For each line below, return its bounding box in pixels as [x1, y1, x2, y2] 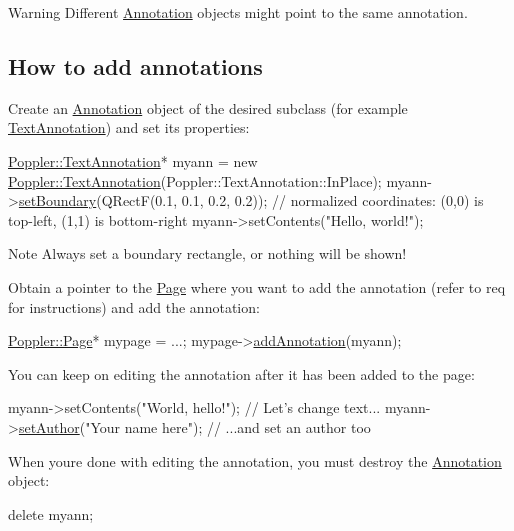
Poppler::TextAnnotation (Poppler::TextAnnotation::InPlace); [8, 170, 382, 191]
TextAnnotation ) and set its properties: [8, 117, 250, 138]
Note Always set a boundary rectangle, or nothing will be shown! [8, 243, 407, 264]
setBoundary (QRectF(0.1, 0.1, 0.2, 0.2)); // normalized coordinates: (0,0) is [18, 190, 484, 211]
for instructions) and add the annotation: [8, 296, 260, 317]
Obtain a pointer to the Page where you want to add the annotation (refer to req [8, 276, 506, 297]
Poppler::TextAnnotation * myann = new [8, 150, 258, 171]
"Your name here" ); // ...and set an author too [85, 416, 371, 437]
